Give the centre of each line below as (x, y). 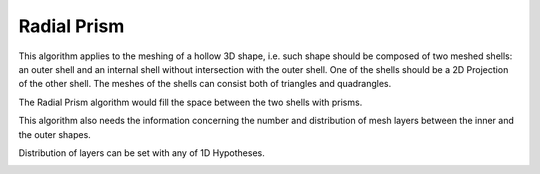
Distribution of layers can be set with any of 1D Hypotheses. (141, 152)
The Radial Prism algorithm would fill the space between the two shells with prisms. (190, 102)
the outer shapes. (55, 134)
